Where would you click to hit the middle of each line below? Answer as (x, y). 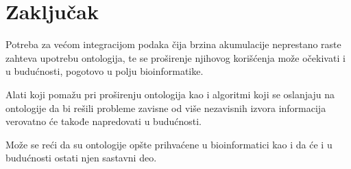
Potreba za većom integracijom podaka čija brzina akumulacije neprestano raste (173, 44)
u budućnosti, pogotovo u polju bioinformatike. (105, 71)
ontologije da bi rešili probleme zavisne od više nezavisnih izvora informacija (166, 108)
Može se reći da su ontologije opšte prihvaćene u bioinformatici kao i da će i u (169, 144)
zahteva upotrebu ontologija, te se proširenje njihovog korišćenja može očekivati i (175, 57)
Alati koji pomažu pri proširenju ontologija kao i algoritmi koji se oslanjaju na (170, 94)
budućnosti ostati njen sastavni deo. (81, 158)
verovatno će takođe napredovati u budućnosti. (104, 121)
